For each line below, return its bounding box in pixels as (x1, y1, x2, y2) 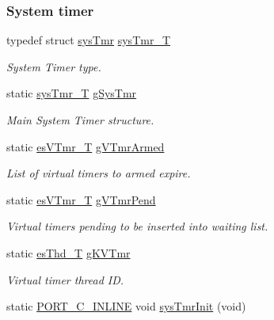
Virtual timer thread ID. (6, 271, 124, 288)
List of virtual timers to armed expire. (6, 165, 191, 181)
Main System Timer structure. (6, 112, 154, 128)
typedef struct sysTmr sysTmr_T (6, 32, 170, 48)
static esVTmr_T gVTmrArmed (6, 138, 165, 154)
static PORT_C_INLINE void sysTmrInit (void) (6, 298, 246, 314)
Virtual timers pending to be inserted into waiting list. (6, 218, 268, 234)
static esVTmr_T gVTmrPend (6, 191, 156, 208)
